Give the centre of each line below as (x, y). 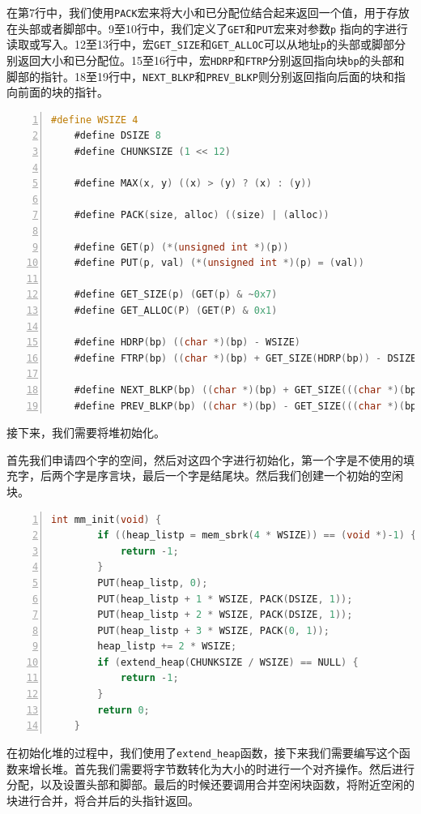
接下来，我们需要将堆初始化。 (86, 433)
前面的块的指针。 (63, 92)
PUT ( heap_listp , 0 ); (153, 583)
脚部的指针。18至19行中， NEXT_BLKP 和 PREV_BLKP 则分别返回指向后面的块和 (200, 76)
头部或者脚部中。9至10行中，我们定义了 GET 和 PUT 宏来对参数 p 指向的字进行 (213, 28)
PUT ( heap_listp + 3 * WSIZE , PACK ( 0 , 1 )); (213, 630)
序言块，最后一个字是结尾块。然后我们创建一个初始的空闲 (250, 476)
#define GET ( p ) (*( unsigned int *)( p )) (181, 247)
